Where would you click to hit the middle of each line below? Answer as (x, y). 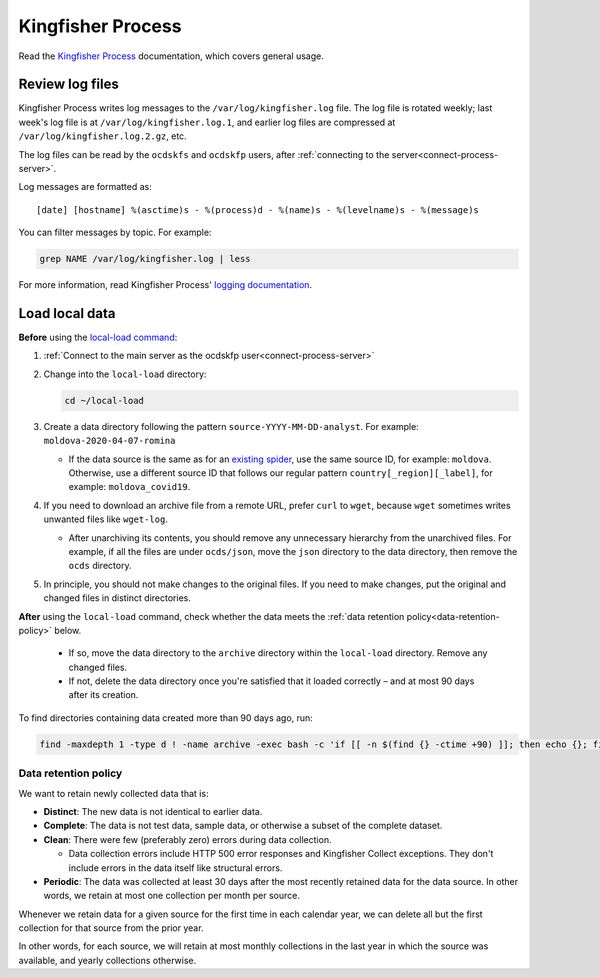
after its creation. (103, 695)
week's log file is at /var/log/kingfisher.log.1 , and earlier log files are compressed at (207, 122)
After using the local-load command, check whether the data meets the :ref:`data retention (211, 616)
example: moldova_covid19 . (129, 487)
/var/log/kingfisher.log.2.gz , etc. (102, 136)
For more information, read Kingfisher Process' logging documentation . (165, 285)
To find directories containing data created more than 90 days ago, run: (166, 717)
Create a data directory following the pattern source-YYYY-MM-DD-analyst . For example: (231, 426)
